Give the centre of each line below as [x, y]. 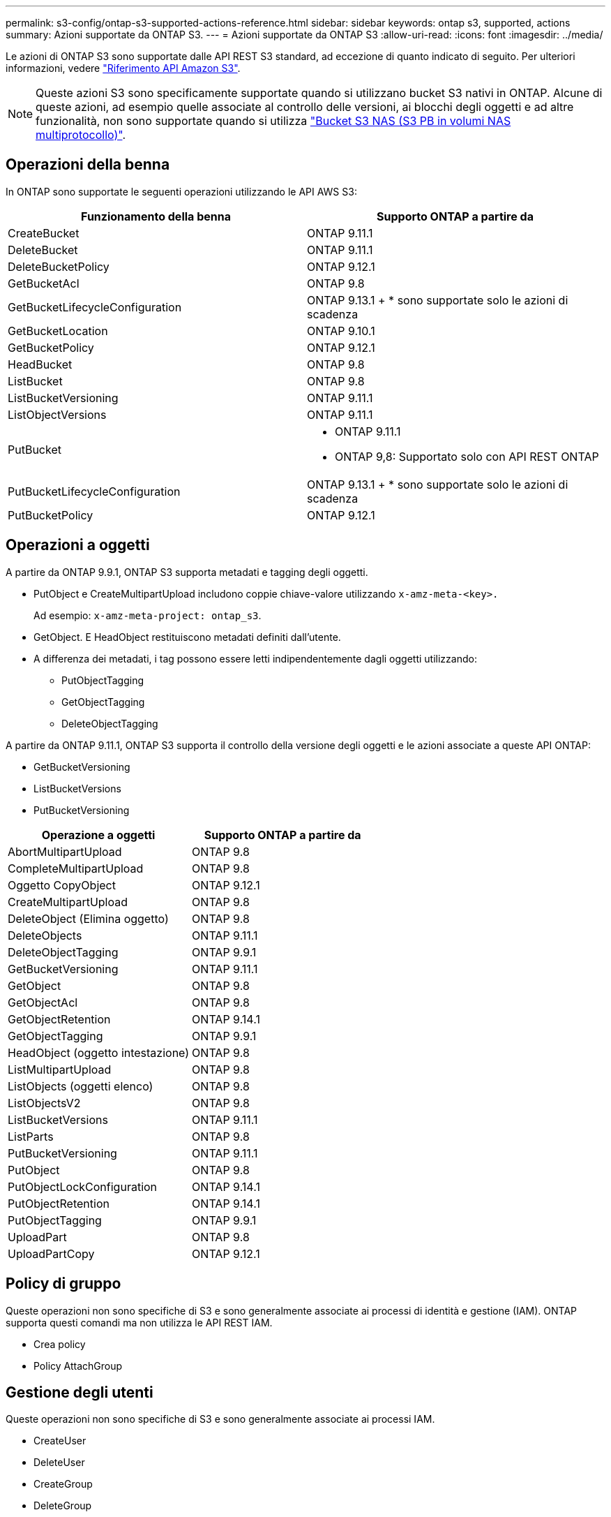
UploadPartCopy [51, 1253]
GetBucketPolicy [51, 347]
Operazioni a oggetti [78, 545]
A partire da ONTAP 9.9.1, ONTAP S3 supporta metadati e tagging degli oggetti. [187, 572]
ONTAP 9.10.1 [341, 331]
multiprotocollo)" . [81, 135]
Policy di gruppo [63, 1284]
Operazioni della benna [88, 165]
